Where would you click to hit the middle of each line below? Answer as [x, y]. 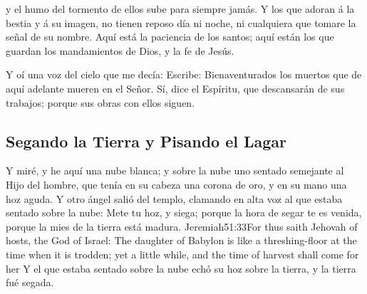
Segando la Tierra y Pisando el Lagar [146, 141]
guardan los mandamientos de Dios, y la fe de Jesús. [120, 50]
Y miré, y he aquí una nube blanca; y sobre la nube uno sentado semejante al [175, 170]
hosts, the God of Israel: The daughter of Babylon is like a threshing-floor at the [181, 240]
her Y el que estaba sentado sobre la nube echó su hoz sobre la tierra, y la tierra [181, 268]
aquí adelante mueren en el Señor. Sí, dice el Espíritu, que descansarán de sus [175, 88]
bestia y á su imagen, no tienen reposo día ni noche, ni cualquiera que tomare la [181, 22]
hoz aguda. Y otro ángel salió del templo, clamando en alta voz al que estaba [174, 198]
